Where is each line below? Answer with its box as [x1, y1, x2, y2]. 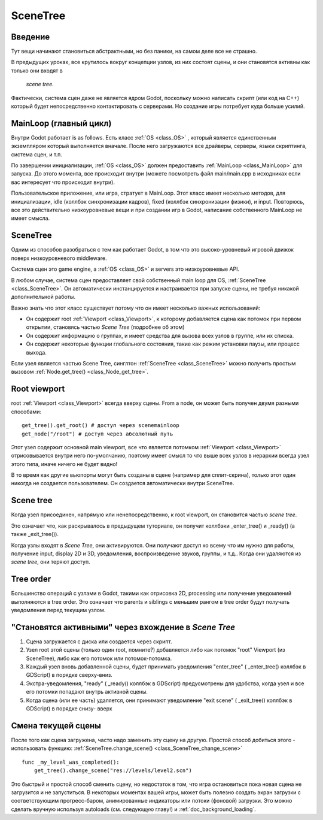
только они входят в [11, 66, 63, 74]
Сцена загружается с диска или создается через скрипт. [26, 638, 173, 645]
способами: [11, 408, 42, 415]
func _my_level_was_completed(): [22, 758, 120, 765]
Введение [11, 32, 50, 42]
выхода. [26, 349, 47, 356]
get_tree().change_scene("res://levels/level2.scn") [33, 767, 193, 774]
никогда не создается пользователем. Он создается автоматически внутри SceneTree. [11, 480, 234, 487]
